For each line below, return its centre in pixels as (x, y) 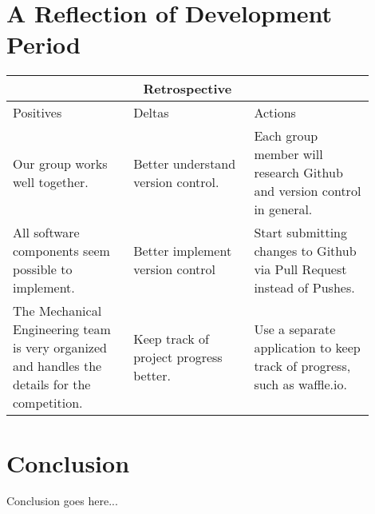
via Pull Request (300, 269)
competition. (48, 403)
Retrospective (187, 89)
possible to (43, 269)
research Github (298, 173)
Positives (37, 113)
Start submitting (300, 233)
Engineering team (62, 329)
